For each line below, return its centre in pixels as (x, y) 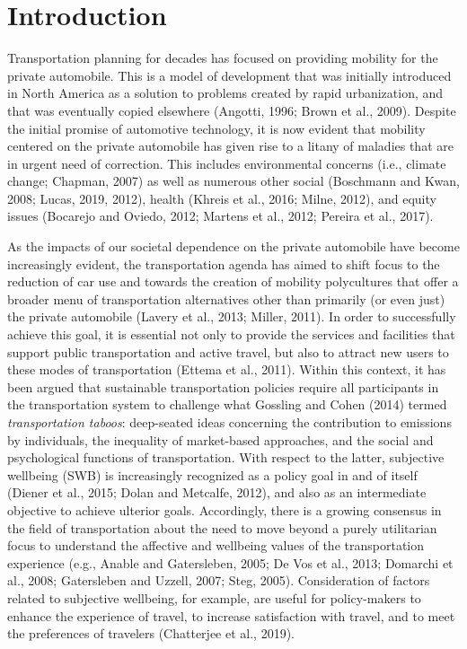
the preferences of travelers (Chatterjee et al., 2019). (151, 633)
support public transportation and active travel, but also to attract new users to (228, 351)
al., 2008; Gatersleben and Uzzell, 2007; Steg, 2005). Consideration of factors (219, 580)
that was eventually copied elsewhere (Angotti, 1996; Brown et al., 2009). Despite (232, 110)
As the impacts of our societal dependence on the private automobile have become (233, 246)
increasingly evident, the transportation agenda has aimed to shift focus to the (224, 263)
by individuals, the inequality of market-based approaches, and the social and (220, 439)
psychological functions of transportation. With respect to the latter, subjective (226, 457)
